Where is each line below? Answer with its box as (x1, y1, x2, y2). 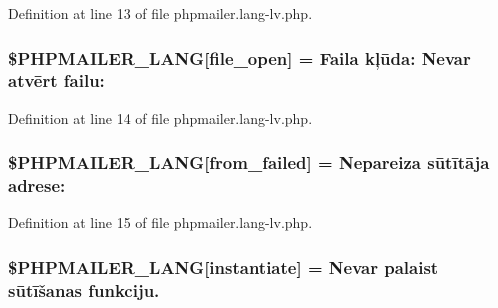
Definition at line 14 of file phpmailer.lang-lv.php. (8, 107, 313, 128)
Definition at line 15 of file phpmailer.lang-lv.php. (8, 212, 313, 233)
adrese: (8, 173, 66, 198)
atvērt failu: (8, 68, 105, 93)
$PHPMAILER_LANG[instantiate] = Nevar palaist (8, 254, 439, 279)
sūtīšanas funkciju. (8, 277, 160, 302)
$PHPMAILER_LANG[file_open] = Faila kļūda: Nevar (8, 45, 471, 70)
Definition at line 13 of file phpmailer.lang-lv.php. (8, 3, 313, 23)
